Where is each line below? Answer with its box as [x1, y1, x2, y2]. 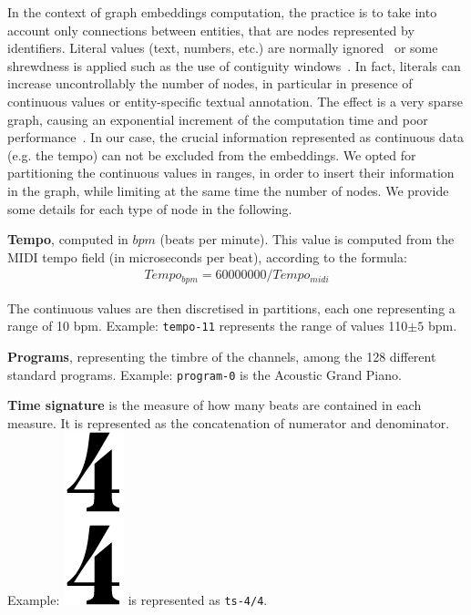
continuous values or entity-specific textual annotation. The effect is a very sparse [7, 91, 463, 110]
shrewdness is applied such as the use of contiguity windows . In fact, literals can [7, 56, 461, 75]
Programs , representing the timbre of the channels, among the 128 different [7, 347, 436, 366]
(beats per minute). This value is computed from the [159, 230, 455, 249]
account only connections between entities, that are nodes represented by [7, 20, 415, 39]
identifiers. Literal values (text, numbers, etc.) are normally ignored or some [7, 38, 438, 57]
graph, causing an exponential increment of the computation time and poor [7, 109, 428, 128]
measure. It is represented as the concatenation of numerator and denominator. [7, 413, 450, 432]
